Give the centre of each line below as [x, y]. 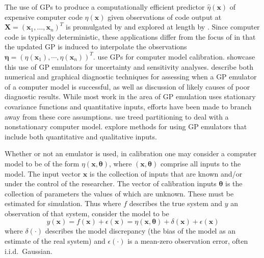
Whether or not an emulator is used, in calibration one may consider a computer [131, 153]
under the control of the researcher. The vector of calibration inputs [111, 183]
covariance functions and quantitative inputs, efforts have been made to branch [128, 106]
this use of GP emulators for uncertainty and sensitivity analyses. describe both [129, 66]
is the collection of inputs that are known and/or [166, 173]
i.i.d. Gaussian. [29, 251]
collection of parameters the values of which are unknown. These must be [119, 193]
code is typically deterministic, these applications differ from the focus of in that [130, 36]
